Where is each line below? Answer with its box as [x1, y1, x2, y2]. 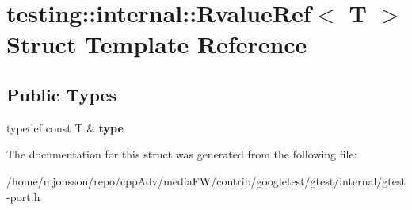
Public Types [6, 82, 117, 106]
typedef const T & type [6, 119, 124, 136]
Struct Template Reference [6, 28, 307, 60]
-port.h [6, 188, 40, 204]
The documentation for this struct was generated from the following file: [6, 146, 357, 162]
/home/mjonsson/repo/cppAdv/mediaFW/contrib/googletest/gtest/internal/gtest [6, 172, 406, 189]
